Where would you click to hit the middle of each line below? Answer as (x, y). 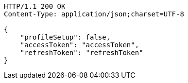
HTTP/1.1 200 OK (35, 6)
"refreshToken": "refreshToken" (82, 53)
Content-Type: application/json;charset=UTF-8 (94, 14)
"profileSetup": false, (65, 37)
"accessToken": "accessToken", (80, 45)
